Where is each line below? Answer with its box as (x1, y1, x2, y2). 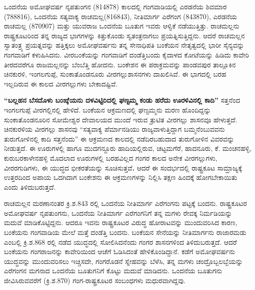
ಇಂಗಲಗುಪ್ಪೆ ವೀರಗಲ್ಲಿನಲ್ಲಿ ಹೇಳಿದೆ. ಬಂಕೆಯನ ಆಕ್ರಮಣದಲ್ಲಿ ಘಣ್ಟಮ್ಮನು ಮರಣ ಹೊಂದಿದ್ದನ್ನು (4, 104, 211, 115)
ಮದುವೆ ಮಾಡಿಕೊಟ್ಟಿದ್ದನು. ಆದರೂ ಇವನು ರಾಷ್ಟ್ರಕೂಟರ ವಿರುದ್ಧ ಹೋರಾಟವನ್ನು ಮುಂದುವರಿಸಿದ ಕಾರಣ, (4, 217, 237, 228)
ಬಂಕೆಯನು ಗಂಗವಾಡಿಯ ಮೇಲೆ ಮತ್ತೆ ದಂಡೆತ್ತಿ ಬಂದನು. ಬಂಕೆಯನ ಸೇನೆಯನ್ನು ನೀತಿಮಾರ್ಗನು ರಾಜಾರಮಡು (4, 227, 247, 237)
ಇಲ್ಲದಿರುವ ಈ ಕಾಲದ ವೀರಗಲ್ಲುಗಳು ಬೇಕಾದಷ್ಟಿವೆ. (4, 78, 118, 88)
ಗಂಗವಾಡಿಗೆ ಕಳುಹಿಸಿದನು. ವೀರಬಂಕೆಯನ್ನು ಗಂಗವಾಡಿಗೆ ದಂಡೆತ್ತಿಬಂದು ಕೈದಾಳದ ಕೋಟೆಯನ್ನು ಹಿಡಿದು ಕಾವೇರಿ (4, 49, 249, 59)
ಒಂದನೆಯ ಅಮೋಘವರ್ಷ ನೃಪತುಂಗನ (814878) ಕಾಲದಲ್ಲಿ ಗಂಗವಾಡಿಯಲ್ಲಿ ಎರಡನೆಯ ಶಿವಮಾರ (4, 1, 227, 11)
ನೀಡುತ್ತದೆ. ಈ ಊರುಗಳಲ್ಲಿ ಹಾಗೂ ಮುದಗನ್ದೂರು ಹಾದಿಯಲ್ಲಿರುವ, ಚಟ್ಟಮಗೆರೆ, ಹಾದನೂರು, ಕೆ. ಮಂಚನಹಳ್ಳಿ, (4, 143, 252, 153)
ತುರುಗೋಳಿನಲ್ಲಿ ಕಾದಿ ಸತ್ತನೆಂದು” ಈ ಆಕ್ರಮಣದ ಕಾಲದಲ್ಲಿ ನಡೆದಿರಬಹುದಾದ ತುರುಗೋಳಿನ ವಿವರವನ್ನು (4, 133, 234, 144)
